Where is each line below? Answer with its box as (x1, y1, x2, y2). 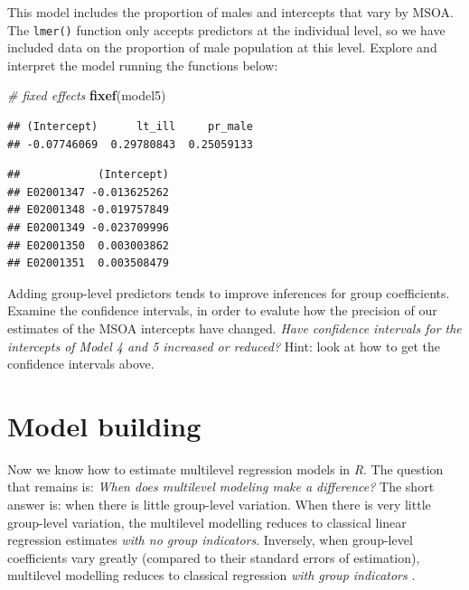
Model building (7, 407, 202, 444)
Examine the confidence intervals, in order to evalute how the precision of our (7, 301, 437, 320)
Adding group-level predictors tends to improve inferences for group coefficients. (7, 283, 450, 302)
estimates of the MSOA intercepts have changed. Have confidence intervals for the (7, 318, 462, 337)
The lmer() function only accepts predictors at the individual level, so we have (7, 20, 446, 39)
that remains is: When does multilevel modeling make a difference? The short (7, 477, 435, 496)
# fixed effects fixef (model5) (7, 86, 166, 105)
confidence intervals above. (7, 354, 155, 373)
